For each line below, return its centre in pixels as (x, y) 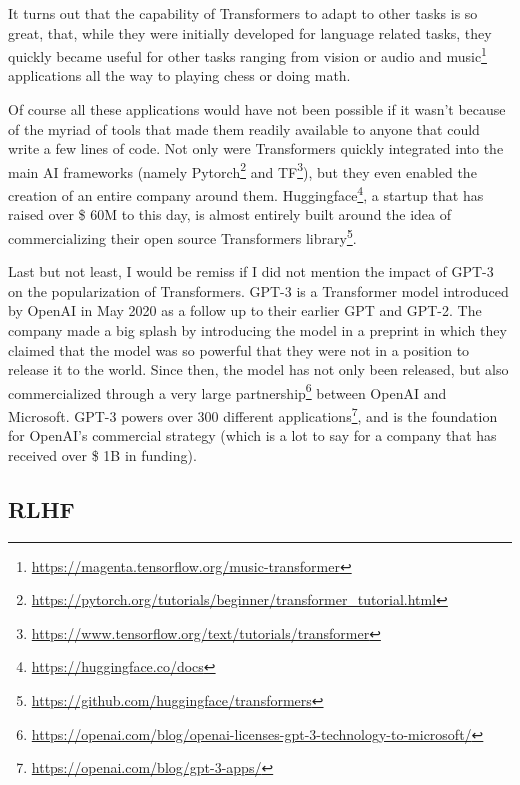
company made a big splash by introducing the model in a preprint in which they (257, 329)
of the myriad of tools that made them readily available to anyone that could (244, 128)
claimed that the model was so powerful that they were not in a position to (239, 349)
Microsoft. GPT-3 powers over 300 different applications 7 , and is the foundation (253, 414)
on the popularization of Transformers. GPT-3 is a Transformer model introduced (258, 290)
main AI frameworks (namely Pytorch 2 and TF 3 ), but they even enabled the (242, 170)
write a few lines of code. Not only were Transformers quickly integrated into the (256, 148)
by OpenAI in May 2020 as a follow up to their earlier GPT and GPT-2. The (245, 310)
